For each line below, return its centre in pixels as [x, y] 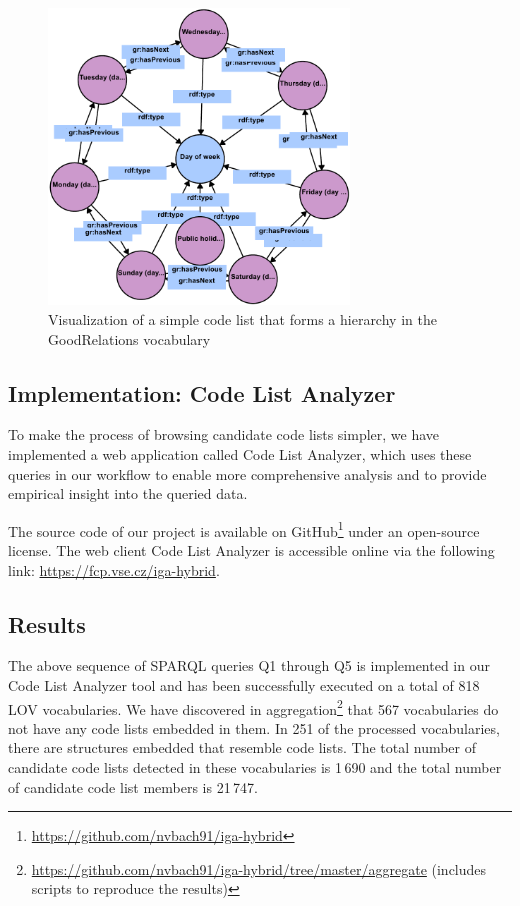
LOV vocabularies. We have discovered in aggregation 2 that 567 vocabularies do [253, 707]
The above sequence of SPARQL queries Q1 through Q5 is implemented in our [249, 665]
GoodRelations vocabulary [129, 338]
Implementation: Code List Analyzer [202, 392]
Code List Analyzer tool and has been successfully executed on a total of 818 [244, 685]
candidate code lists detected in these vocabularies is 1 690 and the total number [255, 767]
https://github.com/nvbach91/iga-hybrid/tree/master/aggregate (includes [259, 868]
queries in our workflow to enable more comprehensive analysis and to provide [247, 473]
